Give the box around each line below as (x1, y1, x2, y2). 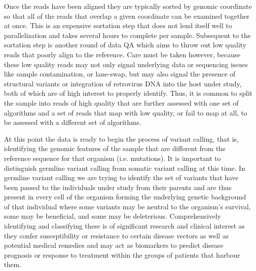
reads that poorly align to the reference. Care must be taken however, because (4, 49, 241, 59)
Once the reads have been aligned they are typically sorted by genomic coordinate (4, 1, 252, 11)
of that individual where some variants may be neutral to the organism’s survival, (4, 201, 251, 211)
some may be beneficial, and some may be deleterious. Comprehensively (4, 211, 221, 221)
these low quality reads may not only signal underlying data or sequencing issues (4, 59, 248, 69)
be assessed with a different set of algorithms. (4, 117, 142, 127)
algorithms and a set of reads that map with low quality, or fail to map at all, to (4, 107, 248, 117)
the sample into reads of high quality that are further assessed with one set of (4, 97, 239, 108)
